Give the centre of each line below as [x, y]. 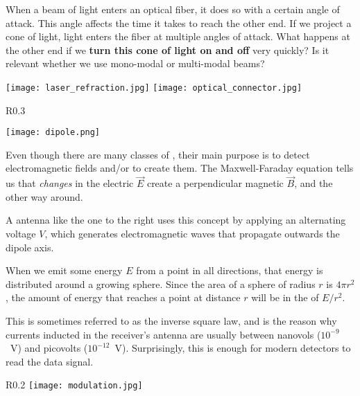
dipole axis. [30, 247]
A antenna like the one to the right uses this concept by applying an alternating [176, 220]
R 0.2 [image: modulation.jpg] [74, 385]
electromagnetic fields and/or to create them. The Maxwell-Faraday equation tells [180, 168]
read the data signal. [50, 361]
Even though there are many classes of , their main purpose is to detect [158, 154]
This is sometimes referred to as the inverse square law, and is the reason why [171, 321]
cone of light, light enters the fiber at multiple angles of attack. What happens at [178, 36]
